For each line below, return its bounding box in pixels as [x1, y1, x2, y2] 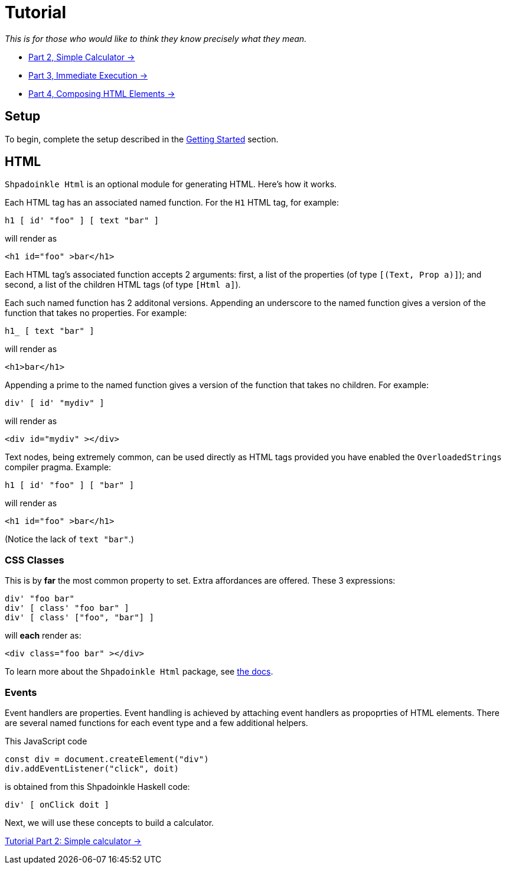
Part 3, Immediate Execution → [28, 70, 148, 80]
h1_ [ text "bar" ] [5, 326, 94, 336]
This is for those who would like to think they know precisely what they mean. [5, 33, 307, 44]
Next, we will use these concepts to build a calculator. [5, 817, 214, 828]
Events [5, 686, 37, 698]
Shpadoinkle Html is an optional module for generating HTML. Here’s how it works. [5, 179, 337, 190]
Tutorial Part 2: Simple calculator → [5, 835, 142, 846]
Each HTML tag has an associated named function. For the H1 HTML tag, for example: [5, 197, 339, 208]
